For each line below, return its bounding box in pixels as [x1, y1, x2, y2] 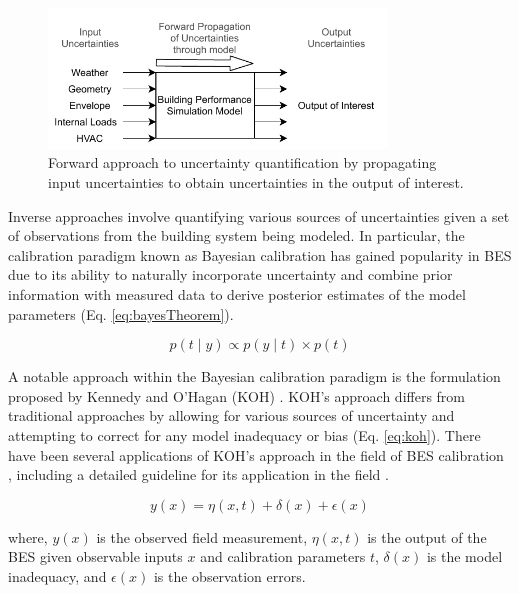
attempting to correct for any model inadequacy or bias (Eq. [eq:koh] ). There [8, 424, 481, 445]
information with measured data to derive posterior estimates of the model [8, 283, 466, 304]
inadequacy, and [8, 565, 107, 586]
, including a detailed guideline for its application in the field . [8, 464, 389, 485]
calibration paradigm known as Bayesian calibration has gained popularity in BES [8, 244, 512, 265]
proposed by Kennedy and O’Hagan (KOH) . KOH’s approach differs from [8, 385, 465, 406]
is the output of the [367, 526, 487, 547]
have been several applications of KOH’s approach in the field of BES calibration [8, 444, 504, 465]
